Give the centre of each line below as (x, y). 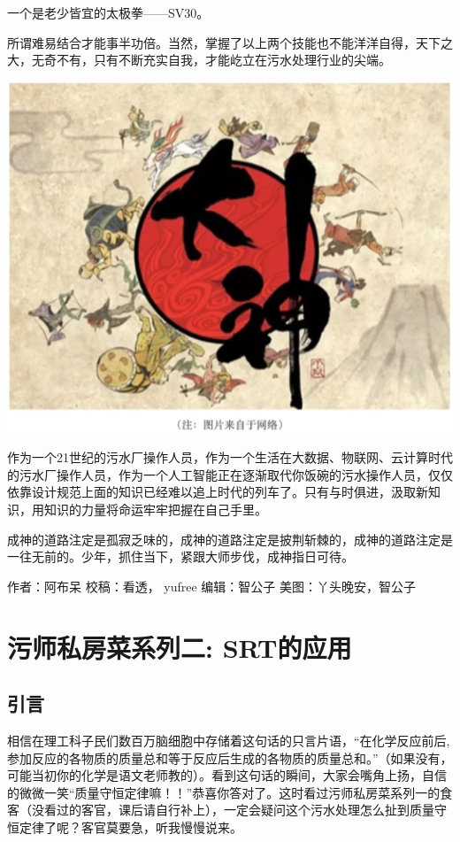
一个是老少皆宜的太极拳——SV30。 (108, 12)
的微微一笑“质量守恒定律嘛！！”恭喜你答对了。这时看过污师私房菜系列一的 (224, 792)
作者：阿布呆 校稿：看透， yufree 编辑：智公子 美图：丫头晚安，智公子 (212, 586)
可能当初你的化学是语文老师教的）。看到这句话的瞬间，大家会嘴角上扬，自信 (227, 775)
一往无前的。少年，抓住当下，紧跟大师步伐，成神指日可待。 (180, 556)
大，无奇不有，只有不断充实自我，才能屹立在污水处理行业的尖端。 (199, 60)
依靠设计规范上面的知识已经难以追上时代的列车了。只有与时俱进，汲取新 (218, 492)
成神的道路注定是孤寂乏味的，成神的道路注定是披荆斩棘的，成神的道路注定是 (230, 539)
